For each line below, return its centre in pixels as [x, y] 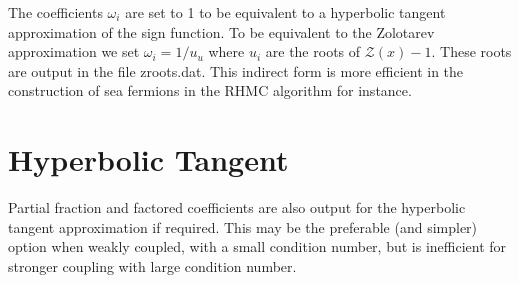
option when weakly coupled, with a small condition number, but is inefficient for [257, 246]
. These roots [471, 51]
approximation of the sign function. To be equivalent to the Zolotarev [221, 31]
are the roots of [313, 51]
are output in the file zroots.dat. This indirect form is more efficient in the [236, 70]
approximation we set [74, 51]
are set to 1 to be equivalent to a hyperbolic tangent [285, 12]
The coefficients [55, 12]
